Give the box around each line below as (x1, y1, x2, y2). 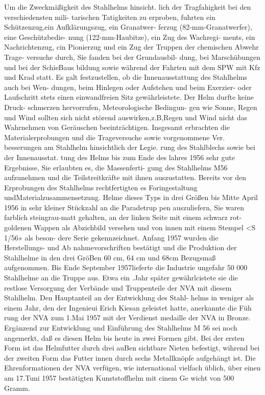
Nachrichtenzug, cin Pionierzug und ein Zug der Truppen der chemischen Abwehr (4, 41, 259, 52)
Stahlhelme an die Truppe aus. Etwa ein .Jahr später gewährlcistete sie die (4, 272, 238, 283)
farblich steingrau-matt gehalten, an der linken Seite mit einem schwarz (4, 212, 228, 223)
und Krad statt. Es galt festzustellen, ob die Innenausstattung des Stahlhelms (4, 72, 248, 82)
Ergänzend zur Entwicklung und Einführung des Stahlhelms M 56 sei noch (4, 322, 237, 333)
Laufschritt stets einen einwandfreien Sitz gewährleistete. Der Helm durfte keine (4, 92, 254, 102)
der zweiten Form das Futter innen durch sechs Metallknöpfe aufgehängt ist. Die (4, 352, 256, 363)
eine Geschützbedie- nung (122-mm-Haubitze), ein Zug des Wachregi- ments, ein (4, 31, 255, 42)
